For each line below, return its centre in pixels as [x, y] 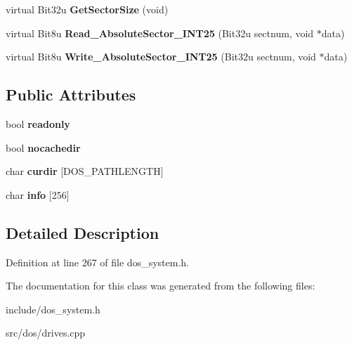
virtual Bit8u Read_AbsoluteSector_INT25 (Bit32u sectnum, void [160, 33]
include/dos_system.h [53, 309]
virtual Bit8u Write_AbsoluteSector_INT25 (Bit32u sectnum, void [161, 57]
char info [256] [38, 194]
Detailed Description [83, 232]
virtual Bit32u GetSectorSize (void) [87, 9]
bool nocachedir [43, 147]
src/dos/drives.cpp [46, 333]
